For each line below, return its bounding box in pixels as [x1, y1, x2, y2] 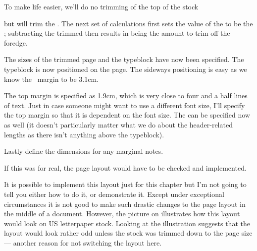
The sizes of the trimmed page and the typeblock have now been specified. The [4, 54, 244, 64]
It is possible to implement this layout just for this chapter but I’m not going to [4, 179, 247, 189]
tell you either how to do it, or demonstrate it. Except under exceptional [4, 188, 224, 199]
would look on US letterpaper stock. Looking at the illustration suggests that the [4, 218, 250, 228]
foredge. [4, 37, 28, 48]
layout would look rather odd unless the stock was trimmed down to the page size [4, 228, 253, 238]
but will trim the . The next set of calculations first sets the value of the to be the [4, 18, 253, 28]
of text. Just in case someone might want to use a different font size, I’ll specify [4, 100, 245, 110]
